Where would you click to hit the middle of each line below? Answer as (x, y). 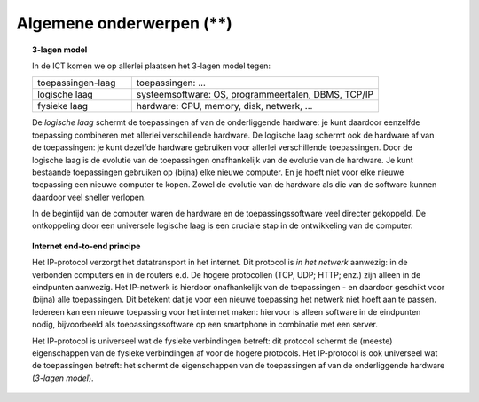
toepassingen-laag (76, 83)
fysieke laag (63, 106)
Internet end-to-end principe (86, 246)
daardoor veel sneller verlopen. (89, 197)
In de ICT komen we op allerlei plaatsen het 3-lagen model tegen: (151, 66)
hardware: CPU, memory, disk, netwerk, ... (224, 106)
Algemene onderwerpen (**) (124, 23)
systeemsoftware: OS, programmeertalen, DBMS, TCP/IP (255, 95)
